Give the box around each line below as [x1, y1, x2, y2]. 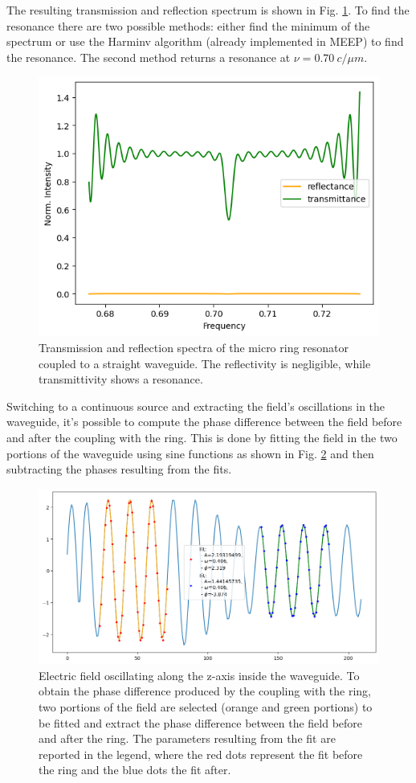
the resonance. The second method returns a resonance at [6, 48, 291, 65]
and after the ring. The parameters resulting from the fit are [39, 730, 336, 747]
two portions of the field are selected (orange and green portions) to [39, 699, 373, 715]
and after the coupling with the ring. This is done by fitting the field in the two [6, 428, 398, 445]
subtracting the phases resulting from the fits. [6, 461, 232, 478]
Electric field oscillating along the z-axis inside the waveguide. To [39, 666, 360, 683]
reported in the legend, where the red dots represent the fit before [39, 745, 363, 762]
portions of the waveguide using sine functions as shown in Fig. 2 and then [6, 445, 374, 461]
